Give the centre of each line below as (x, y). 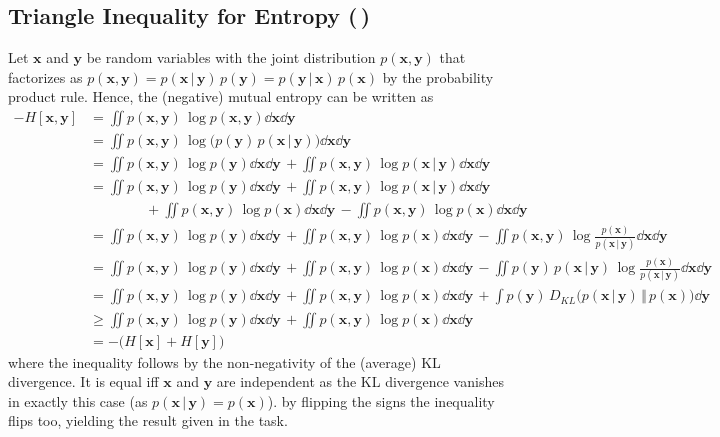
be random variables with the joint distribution (231, 57)
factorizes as (45, 76)
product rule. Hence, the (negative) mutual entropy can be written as (221, 96)
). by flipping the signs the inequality (381, 400)
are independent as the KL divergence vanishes (360, 381)
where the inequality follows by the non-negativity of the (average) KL (224, 361)
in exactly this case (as (78, 400)
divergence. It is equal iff (83, 381)
